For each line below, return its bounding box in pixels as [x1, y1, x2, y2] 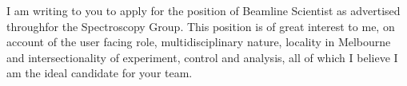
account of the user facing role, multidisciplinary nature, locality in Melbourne [6, 33, 391, 50]
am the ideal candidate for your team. [6, 64, 193, 81]
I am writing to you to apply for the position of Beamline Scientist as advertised [6, 2, 401, 18]
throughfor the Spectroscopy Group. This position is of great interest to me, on [6, 18, 395, 34]
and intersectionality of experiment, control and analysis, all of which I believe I [6, 49, 398, 65]
